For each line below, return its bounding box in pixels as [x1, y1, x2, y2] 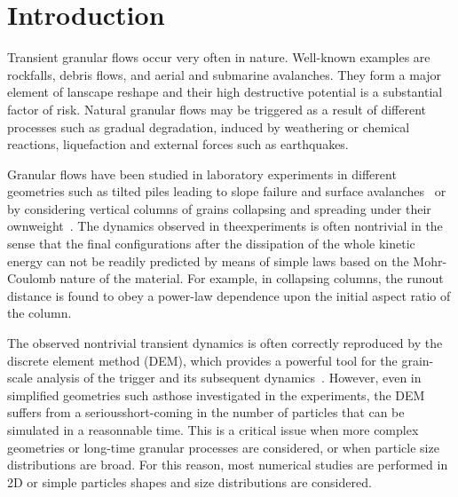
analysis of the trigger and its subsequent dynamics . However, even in [36, 368, 422, 387]
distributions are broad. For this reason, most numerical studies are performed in [7, 455, 448, 474]
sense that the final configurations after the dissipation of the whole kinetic [7, 234, 415, 253]
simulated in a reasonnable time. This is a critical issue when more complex [7, 421, 419, 438]
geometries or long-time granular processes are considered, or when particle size [7, 438, 439, 456]
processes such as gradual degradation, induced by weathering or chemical [7, 117, 410, 136]
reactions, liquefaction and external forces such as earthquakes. [7, 135, 349, 154]
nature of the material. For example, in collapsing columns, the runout [59, 269, 444, 288]
